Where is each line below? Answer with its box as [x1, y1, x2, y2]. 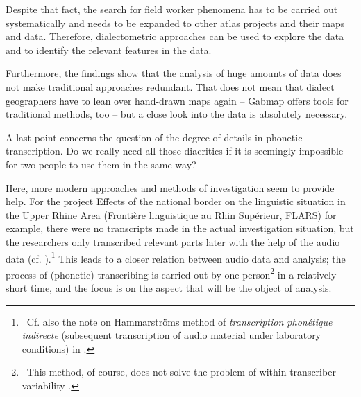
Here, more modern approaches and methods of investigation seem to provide [6, 180, 335, 195]
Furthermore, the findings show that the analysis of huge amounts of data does [6, 66, 342, 80]
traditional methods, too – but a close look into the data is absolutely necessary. [6, 107, 348, 121]
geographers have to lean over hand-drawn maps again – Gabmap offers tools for [6, 93, 349, 107]
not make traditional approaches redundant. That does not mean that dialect [6, 79, 335, 94]
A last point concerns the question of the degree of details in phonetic [6, 130, 303, 144]
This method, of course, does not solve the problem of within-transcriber [26, 364, 336, 379]
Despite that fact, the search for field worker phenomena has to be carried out [6, 2, 338, 16]
